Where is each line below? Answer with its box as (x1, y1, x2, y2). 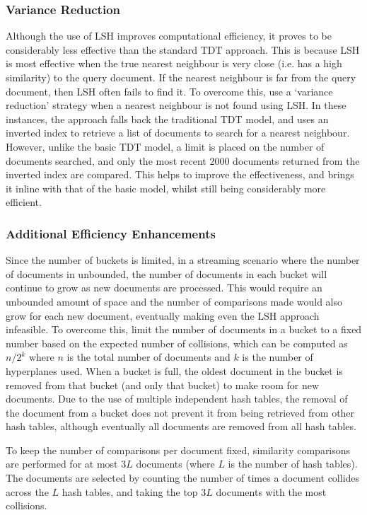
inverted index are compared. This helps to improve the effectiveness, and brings (6, 167, 354, 182)
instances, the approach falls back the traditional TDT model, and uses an (6, 111, 329, 126)
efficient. (6, 195, 42, 209)
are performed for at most (6, 456, 118, 471)
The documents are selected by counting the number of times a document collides (6, 470, 360, 485)
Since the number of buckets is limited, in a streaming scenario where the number (6, 253, 360, 267)
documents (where (136, 456, 215, 471)
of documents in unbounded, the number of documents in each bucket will (6, 266, 327, 281)
